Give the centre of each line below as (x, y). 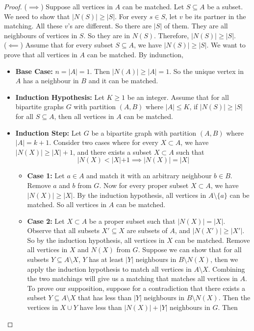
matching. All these (33, 26)
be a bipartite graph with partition (144, 132)
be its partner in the (216, 16)
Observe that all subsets (63, 230)
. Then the (234, 297)
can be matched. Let (153, 6)
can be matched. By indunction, (135, 54)
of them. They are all (196, 26)
